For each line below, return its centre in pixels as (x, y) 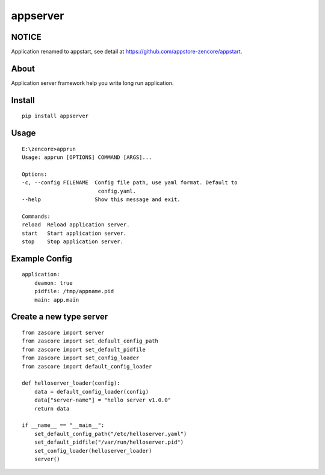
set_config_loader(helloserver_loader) (93, 451)
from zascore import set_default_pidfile (84, 349)
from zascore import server (63, 333)
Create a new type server (60, 317)
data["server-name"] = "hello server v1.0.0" (103, 400)
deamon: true (53, 283)
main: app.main (57, 300)
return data (52, 408)
